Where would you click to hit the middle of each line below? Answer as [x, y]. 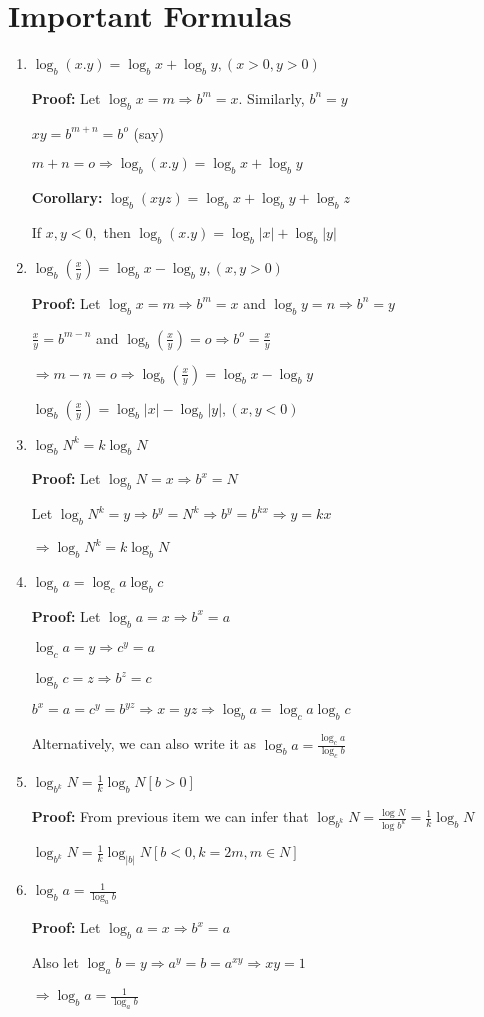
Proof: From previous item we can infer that [170, 816]
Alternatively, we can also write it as [144, 743]
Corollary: [67, 197]
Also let [55, 961]
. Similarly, [271, 97]
